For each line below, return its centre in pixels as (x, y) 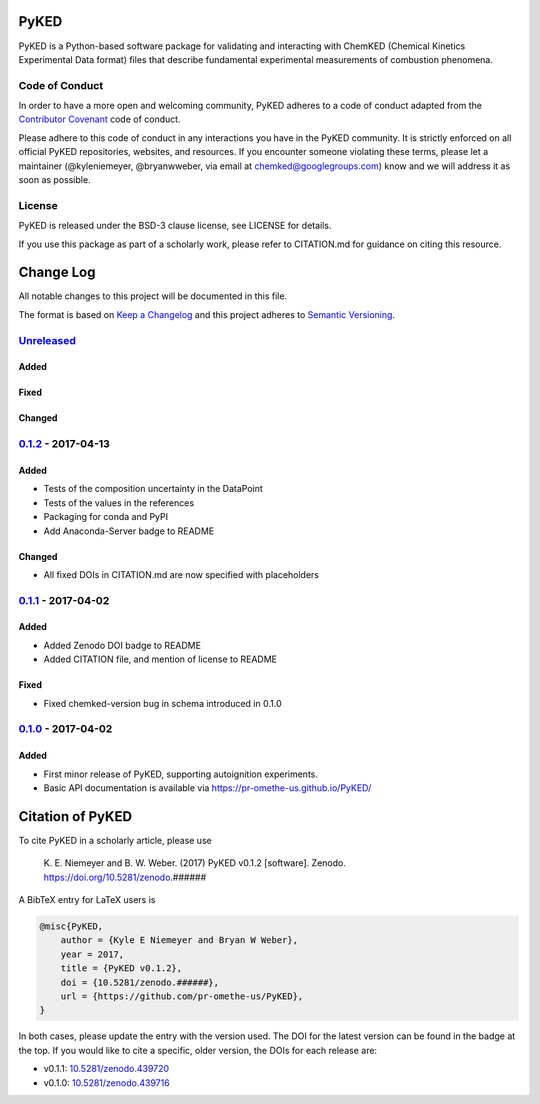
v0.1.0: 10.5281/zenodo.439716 (106, 1082)
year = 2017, (92, 954)
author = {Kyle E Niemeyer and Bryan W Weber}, (179, 940)
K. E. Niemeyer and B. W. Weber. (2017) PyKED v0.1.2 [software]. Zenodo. (195, 863)
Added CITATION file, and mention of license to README (160, 659)
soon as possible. (54, 179)
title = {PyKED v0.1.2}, (121, 968)
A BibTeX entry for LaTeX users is (87, 900)
